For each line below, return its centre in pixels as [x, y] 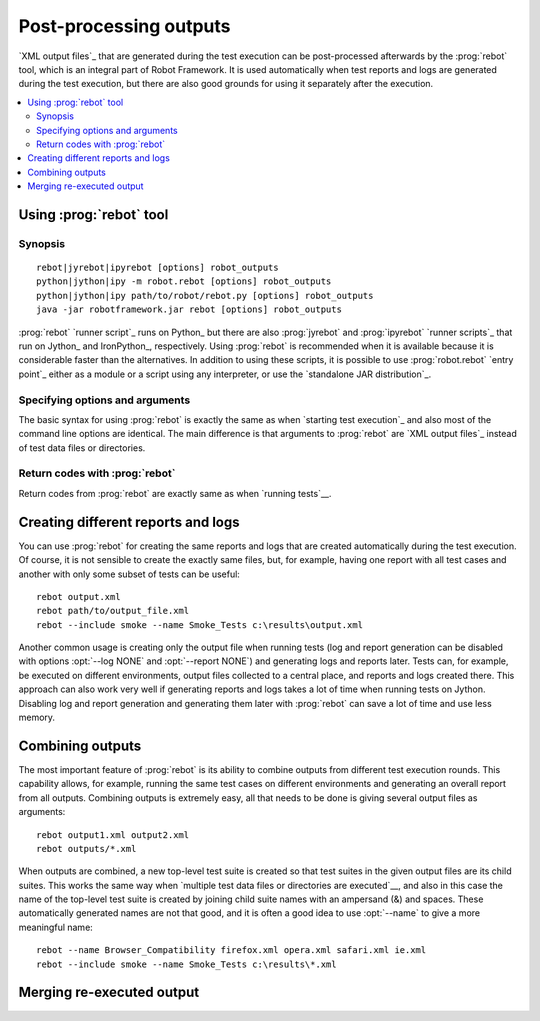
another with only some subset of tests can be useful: [129, 574]
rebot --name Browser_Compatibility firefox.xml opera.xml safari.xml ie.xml [231, 950]
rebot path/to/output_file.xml [113, 611]
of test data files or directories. [82, 447]
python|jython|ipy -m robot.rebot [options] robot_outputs [184, 281]
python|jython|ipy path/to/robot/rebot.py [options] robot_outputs [205, 295]
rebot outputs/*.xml [86, 848]
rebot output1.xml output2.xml [113, 834]
